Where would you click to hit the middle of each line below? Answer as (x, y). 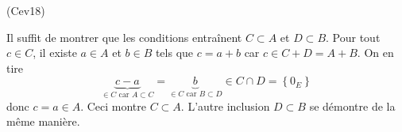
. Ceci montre (114, 106)
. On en (375, 53)
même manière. (43, 121)
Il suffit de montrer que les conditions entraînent (124, 37)
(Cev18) (26, 10)
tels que (174, 53)
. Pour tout (353, 37)
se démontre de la (352, 106)
